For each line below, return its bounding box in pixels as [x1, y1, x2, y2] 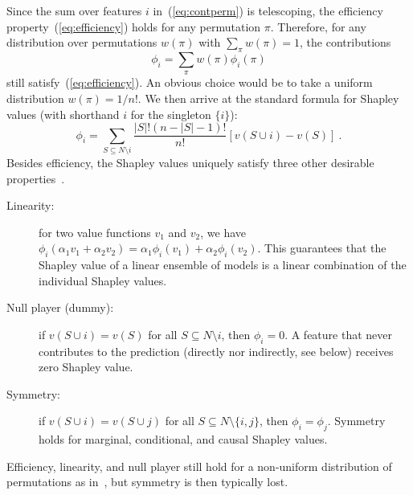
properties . [6, 170, 65, 186]
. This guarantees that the [257, 239, 386, 256]
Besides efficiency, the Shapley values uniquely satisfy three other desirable [6, 153, 374, 170]
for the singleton [130, 105, 211, 122]
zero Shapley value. [39, 358, 133, 375]
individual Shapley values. [39, 272, 167, 288]
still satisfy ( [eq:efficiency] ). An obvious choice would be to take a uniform [6, 74, 373, 91]
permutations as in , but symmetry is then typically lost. [6, 473, 288, 490]
